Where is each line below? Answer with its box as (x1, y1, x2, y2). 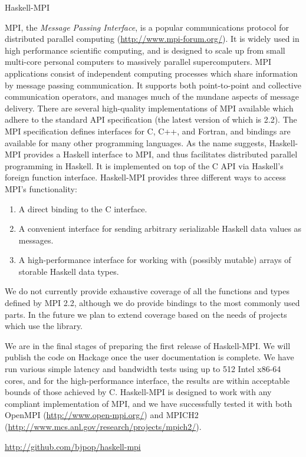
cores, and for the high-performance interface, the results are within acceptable (5, 374, 290, 386)
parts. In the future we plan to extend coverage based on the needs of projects (5, 308, 287, 320)
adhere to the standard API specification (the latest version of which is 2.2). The (5, 113, 297, 126)
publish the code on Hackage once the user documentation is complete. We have (5, 351, 294, 363)
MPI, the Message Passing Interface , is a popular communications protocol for (5, 21, 289, 33)
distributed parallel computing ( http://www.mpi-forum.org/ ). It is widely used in (5, 32, 300, 45)
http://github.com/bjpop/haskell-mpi (5, 440, 141, 452)
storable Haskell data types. (18, 265, 119, 277)
